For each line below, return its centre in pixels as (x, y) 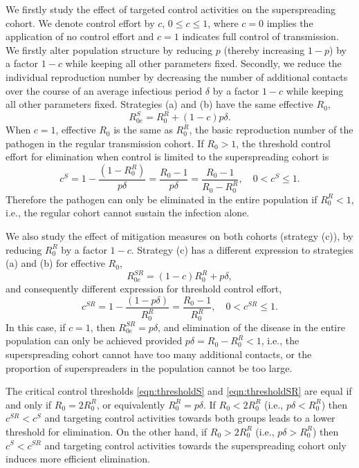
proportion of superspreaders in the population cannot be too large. (149, 367)
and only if (29, 404)
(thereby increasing (264, 49)
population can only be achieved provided (94, 340)
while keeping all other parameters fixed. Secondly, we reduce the (203, 63)
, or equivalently (131, 404)
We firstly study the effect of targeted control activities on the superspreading (171, 9)
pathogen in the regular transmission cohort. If (105, 143)
